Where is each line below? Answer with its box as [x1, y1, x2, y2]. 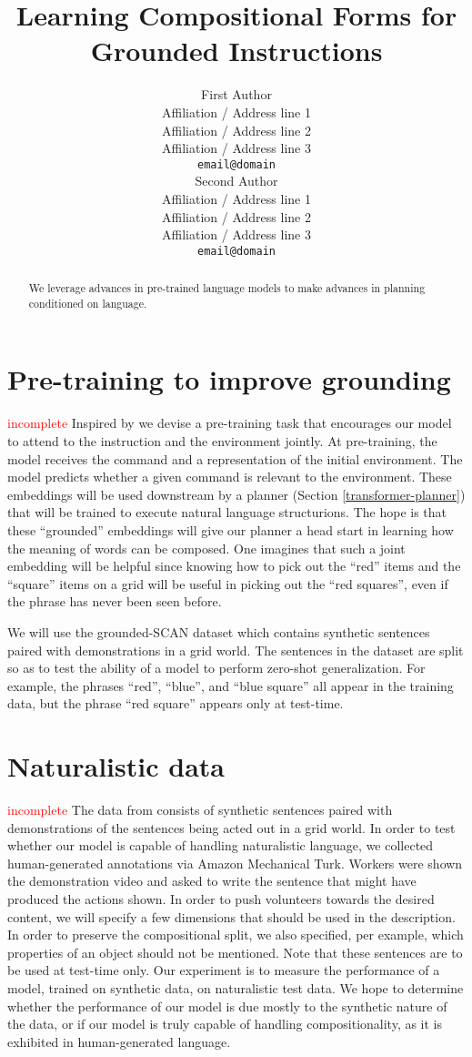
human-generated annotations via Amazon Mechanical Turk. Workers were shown [7, 853, 463, 872]
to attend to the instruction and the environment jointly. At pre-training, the [7, 432, 437, 451]
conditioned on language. [28, 295, 147, 310]
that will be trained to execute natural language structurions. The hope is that [7, 503, 447, 522]
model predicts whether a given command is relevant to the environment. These [7, 467, 452, 486]
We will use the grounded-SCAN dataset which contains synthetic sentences [7, 622, 430, 641]
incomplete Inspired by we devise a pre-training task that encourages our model [7, 413, 452, 432]
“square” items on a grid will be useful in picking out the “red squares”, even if [7, 574, 448, 593]
